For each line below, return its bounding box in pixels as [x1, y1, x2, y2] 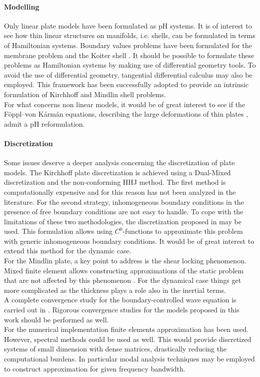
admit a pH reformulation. [4, 118, 85, 129]
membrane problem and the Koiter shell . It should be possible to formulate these [4, 50, 254, 60]
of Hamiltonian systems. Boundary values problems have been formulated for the [4, 40, 252, 50]
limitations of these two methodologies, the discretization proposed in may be [4, 216, 241, 226]
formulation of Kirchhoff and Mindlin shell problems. [4, 89, 166, 99]
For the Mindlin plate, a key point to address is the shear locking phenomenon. [4, 255, 246, 266]
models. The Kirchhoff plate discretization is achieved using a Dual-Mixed [4, 167, 231, 177]
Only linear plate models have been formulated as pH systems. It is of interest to [4, 20, 252, 31]
